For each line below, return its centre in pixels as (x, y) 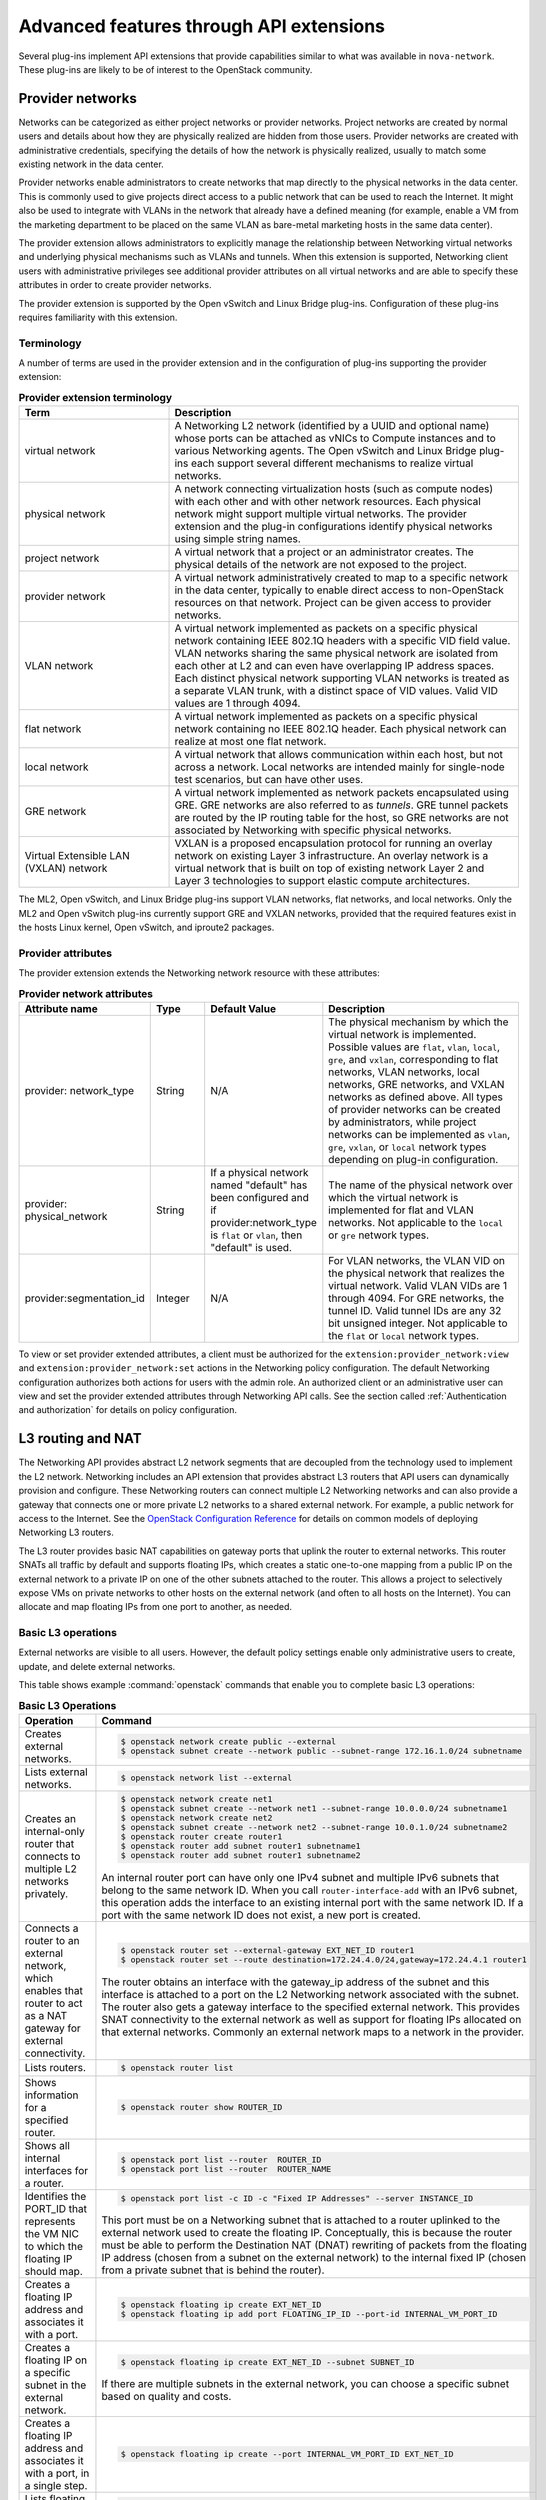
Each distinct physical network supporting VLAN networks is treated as (342, 678)
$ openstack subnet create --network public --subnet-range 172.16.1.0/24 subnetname (321, 1750)
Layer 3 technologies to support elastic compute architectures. (322, 881)
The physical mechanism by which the (418, 1022)
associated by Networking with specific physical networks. (313, 830)
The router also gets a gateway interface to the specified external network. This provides (310, 2007)
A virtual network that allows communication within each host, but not (339, 755)
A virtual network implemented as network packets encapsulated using (342, 793)
